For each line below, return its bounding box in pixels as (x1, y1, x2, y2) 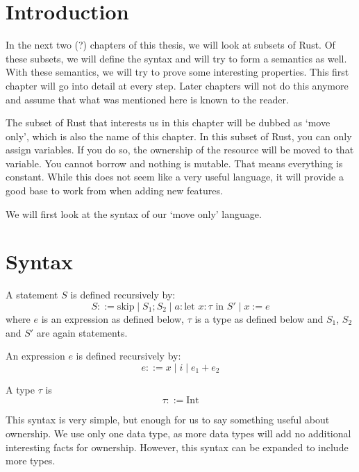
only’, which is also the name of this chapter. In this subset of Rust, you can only (6, 128, 352, 143)
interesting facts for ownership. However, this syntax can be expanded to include (6, 439, 349, 454)
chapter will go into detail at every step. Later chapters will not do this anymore (6, 78, 349, 92)
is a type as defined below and (194, 311, 324, 326)
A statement (6, 287, 58, 302)
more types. (6, 453, 56, 468)
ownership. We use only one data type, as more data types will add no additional (6, 425, 351, 440)
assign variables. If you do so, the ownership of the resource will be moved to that (6, 142, 354, 157)
